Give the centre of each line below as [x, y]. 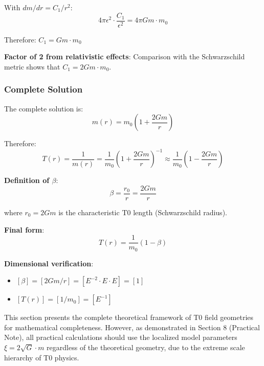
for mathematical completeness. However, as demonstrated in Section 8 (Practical [132, 327]
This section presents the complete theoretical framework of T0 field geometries [129, 317]
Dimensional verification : [49, 263]
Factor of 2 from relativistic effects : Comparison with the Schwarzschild [125, 56]
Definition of [27, 180]
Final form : [24, 229]
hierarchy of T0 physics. [42, 357]
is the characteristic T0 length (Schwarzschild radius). [143, 212]
